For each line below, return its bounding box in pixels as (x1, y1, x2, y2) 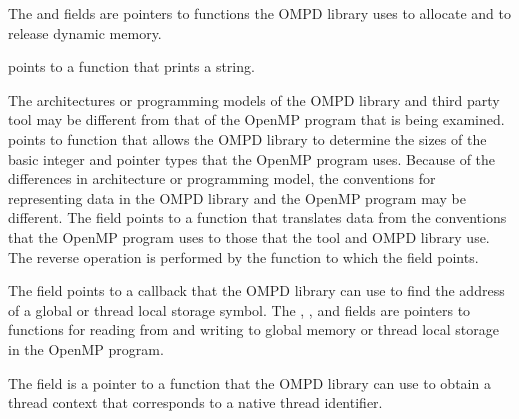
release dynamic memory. (8, 22, 162, 43)
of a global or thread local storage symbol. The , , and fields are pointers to (8, 299, 471, 320)
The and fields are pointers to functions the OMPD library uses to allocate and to (8, 3, 512, 23)
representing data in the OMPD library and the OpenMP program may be (8, 187, 466, 208)
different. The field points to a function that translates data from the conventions (8, 207, 507, 228)
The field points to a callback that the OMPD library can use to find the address (8, 280, 505, 301)
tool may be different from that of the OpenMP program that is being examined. (8, 109, 505, 130)
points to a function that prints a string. (8, 56, 255, 77)
